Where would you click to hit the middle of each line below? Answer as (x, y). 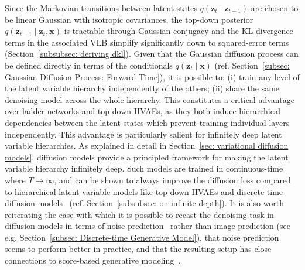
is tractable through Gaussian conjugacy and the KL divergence (179, 31)
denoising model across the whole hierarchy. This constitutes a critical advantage (150, 99)
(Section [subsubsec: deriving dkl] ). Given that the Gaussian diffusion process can (152, 54)
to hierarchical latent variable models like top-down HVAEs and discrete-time (144, 191)
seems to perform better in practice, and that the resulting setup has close (138, 249)
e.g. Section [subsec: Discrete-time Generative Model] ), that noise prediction (142, 237)
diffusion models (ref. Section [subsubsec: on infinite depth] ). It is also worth (145, 203)
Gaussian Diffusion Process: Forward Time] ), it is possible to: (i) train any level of (152, 76)
